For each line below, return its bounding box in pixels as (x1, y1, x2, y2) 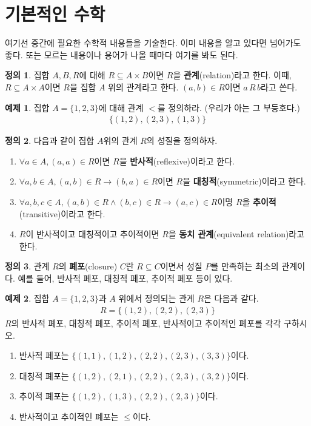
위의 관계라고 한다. (108, 80, 179, 93)
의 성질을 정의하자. (146, 134, 218, 147)
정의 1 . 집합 (5, 69, 50, 81)
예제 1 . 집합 (5, 101, 50, 113)
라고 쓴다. (260, 80, 298, 93)
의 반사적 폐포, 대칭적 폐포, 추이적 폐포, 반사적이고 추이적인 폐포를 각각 (11, 317, 281, 330)
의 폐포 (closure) (58, 260, 118, 272)
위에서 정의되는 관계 (118, 292, 195, 305)
